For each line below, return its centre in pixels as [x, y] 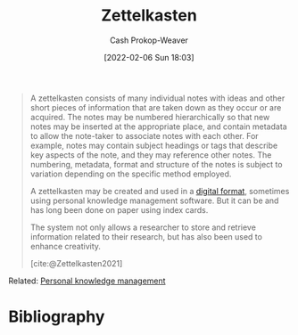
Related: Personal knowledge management [87, 281]
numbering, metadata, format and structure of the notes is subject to [156, 164]
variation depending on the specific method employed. [131, 174]
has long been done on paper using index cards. [119, 209]
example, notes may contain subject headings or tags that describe [154, 145]
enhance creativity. [66, 246]
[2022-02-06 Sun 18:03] [149, 57]
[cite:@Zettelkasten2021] [76, 263]
